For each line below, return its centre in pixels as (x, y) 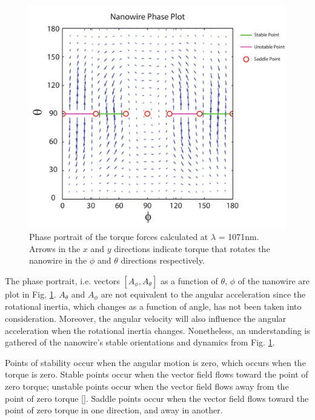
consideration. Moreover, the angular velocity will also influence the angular (146, 318)
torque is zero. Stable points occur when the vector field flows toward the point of (157, 374)
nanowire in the (58, 260)
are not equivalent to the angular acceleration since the (203, 294)
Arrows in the (55, 248)
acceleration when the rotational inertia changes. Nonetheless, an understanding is (157, 330)
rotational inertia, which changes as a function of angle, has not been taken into (153, 306)
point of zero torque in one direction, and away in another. (114, 410)
